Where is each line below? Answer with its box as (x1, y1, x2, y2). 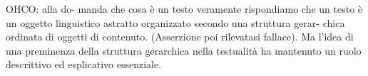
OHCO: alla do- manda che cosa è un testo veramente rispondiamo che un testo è (6, 1, 363, 16)
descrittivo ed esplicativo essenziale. (6, 57, 162, 72)
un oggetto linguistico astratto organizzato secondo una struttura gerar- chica (6, 15, 345, 30)
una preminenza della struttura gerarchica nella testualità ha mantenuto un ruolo (6, 43, 362, 58)
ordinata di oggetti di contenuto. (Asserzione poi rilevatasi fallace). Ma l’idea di (6, 29, 354, 44)
